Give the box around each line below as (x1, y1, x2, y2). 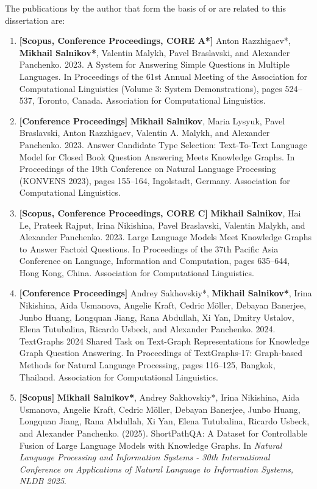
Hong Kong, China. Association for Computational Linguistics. (19, 266, 254, 279)
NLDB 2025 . (19, 474, 66, 487)
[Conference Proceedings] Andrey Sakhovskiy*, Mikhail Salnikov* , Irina (19, 287, 312, 299)
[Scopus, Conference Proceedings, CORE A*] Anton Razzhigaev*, (19, 34, 291, 47)
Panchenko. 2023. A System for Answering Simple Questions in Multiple (19, 58, 290, 71)
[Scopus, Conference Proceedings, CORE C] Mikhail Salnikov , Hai (19, 206, 301, 219)
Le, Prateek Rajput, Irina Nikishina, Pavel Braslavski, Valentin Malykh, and (19, 218, 305, 231)
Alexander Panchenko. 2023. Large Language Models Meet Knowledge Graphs (19, 230, 312, 243)
